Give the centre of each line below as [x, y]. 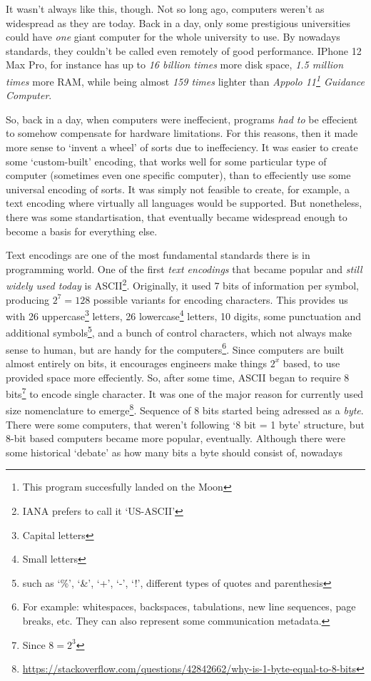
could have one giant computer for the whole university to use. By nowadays [173, 37]
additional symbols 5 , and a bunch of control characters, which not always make [179, 332]
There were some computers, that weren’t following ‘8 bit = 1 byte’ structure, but [185, 424]
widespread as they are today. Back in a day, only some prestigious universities [178, 22]
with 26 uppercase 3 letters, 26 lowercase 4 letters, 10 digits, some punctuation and [183, 315]
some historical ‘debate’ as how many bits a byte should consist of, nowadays [174, 452]
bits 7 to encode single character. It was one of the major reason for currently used [185, 393]
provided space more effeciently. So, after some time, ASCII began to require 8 [178, 377]
